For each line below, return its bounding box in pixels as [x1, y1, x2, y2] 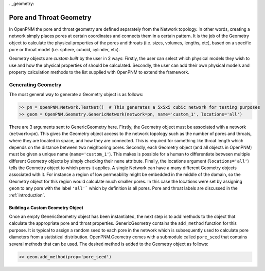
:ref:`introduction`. [9, 192, 46, 198]
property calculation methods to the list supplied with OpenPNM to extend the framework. [9, 69, 190, 75]
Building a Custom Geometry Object [9, 205, 84, 211]
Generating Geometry [9, 81, 62, 88]
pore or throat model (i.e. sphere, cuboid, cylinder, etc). [9, 47, 120, 53]
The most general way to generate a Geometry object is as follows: [9, 92, 143, 97]
